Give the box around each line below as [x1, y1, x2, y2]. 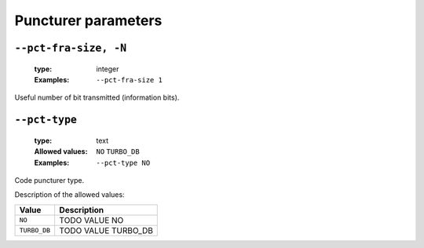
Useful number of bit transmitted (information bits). [14, 93, 180, 102]
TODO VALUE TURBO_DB [59, 224, 153, 235]
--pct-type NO [96, 158, 151, 167]
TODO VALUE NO [59, 214, 124, 225]
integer [96, 64, 119, 74]
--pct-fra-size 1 [96, 75, 163, 84]
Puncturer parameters [14, 12, 163, 29]
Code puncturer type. [14, 175, 85, 184]
